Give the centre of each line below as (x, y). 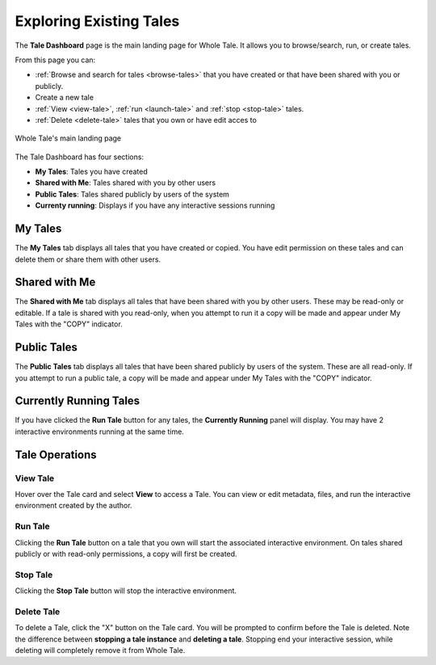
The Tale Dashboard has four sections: (80, 157)
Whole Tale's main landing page (68, 138)
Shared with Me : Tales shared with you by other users (126, 183)
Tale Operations (56, 455)
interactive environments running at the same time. (100, 431)
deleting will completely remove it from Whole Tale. (100, 650)
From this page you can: (55, 60)
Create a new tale (65, 98)
